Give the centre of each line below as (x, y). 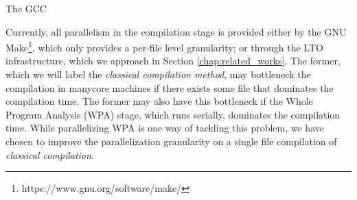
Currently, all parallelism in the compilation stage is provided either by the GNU (176, 31)
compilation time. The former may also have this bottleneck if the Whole (159, 101)
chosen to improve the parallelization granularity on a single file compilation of (171, 141)
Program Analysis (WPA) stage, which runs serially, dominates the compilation (173, 114)
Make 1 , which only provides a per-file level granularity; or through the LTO (164, 46)
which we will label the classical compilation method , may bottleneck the (158, 74)
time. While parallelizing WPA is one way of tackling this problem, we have (165, 128)
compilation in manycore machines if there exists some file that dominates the (170, 87)
